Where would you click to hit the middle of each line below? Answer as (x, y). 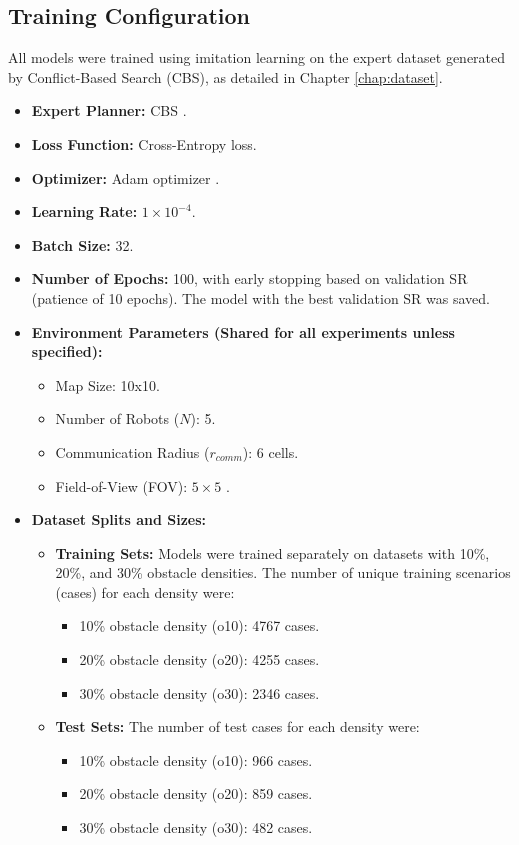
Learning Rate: (84, 211)
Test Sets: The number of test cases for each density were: (237, 726)
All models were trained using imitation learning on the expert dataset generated (257, 57)
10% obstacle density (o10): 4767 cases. (199, 625)
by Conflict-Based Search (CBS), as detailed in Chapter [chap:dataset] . (225, 76)
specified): (67, 351)
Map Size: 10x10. (107, 384)
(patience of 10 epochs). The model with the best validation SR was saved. (260, 297)
